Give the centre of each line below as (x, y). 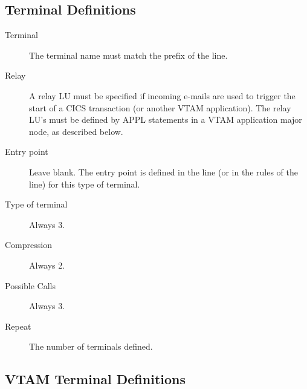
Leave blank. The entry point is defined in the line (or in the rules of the (163, 172)
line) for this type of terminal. (85, 184)
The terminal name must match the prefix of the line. (128, 55)
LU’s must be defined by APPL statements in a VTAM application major (166, 119)
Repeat (18, 326)
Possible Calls (31, 285)
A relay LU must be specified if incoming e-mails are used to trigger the (162, 95)
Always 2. (47, 265)
